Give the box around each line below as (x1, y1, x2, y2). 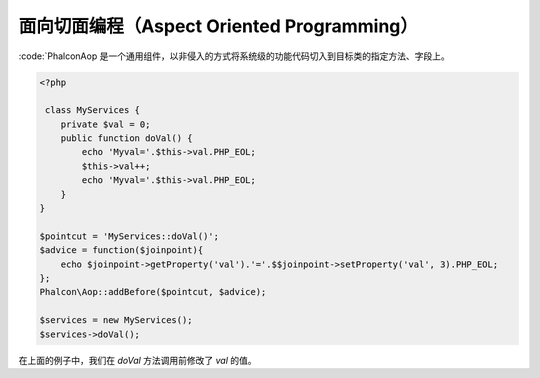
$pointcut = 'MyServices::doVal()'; (39, 230, 220, 242)
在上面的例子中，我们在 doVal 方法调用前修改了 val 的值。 (18, 354, 257, 366)
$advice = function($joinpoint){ (39, 245, 204, 256)
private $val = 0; (60, 118, 151, 130)
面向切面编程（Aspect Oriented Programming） (18, 15, 419, 37)
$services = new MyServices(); (39, 315, 194, 326)
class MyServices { (45, 105, 140, 116)
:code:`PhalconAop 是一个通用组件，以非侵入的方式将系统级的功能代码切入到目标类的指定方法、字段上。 (18, 50, 450, 62)
